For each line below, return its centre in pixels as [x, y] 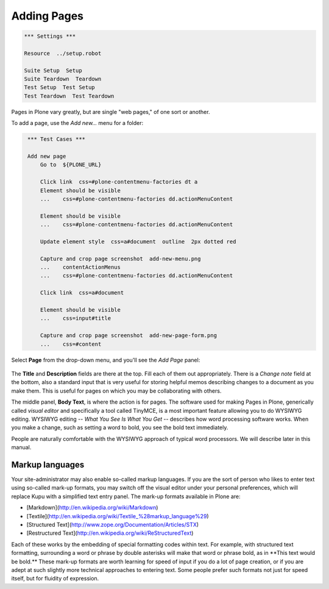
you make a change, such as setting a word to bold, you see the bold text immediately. [120, 427]
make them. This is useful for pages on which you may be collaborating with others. [116, 391]
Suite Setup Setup [53, 70]
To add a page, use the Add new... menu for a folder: [77, 123]
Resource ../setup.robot [63, 53]
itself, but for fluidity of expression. [55, 579]
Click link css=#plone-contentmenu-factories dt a [119, 182]
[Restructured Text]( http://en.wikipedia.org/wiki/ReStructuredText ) [110, 533]
